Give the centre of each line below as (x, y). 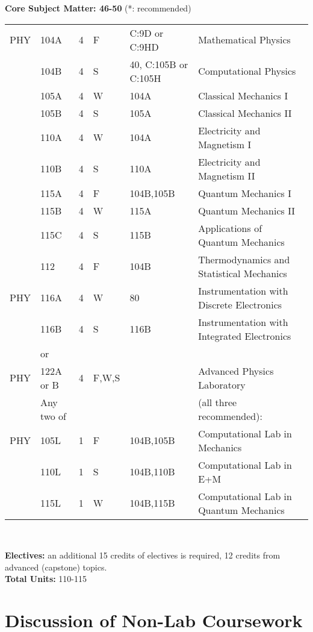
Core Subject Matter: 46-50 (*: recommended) (98, 8)
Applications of (230, 228)
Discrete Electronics (240, 304)
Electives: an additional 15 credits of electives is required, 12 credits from (143, 555)
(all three (218, 402)
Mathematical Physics (244, 40)
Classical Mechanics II (245, 113)
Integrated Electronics (245, 336)
